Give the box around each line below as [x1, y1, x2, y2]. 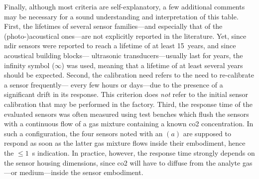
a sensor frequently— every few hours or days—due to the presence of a [4, 79, 223, 89]
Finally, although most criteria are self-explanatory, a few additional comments [4, 1, 245, 11]
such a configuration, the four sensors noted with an [4, 128, 163, 138]
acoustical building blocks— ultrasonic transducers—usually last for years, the [4, 50, 243, 60]
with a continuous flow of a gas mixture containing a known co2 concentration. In [4, 118, 254, 129]
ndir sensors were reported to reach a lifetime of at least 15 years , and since [4, 40, 236, 51]
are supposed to [183, 128, 232, 138]
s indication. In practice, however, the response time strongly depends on [32, 147, 255, 158]
